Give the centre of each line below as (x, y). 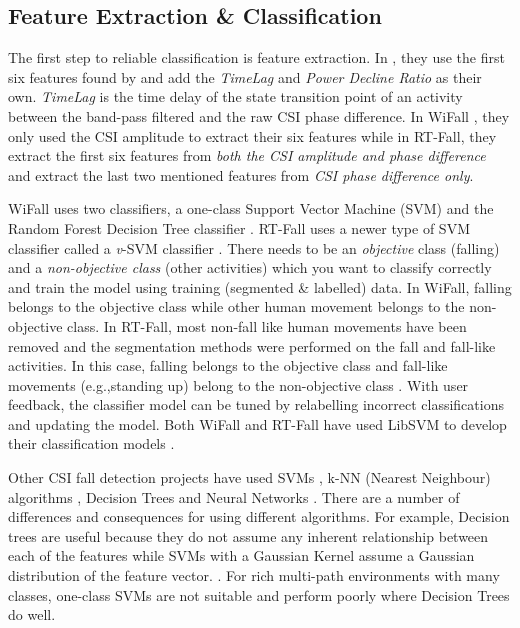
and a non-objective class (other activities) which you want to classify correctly (250, 267)
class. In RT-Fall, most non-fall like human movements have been (267, 325)
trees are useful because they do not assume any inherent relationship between (248, 535)
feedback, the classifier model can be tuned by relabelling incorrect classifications (256, 404)
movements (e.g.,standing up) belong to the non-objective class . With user (238, 384)
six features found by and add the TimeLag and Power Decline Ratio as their (245, 76)
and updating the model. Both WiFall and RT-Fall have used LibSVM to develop (257, 423)
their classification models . (91, 443)
